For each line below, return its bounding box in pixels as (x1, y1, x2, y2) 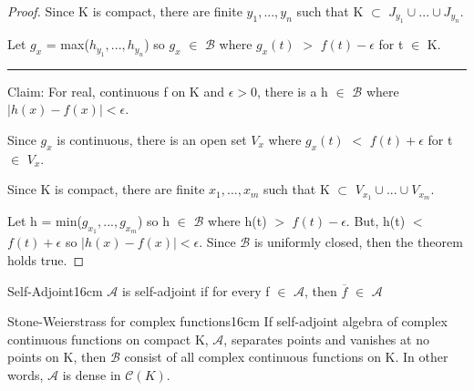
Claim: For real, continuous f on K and (7, 81, 224, 100)
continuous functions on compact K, (7, 329, 209, 348)
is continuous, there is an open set (57, 130, 247, 149)
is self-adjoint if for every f (121, 281, 270, 300)
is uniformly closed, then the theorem (253, 232, 463, 252)
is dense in (62, 365, 121, 385)
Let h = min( (7, 211, 82, 231)
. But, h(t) (345, 211, 406, 231)
